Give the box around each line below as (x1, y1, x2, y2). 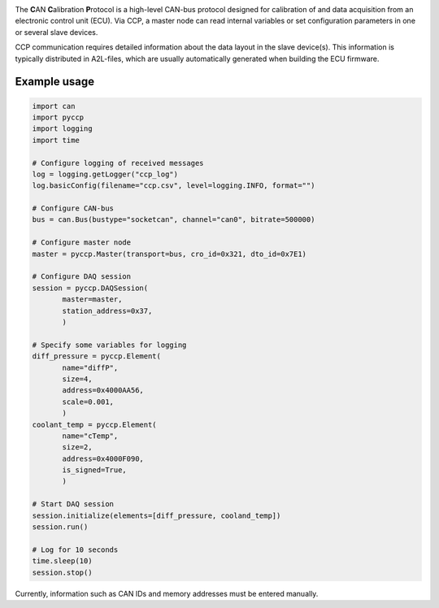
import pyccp (32, 112, 85, 122)
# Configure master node (32, 238, 132, 247)
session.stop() (32, 567, 93, 577)
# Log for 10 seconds (32, 545, 119, 554)
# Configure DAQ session (32, 272, 132, 281)
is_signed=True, (62, 466, 128, 475)
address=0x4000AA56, (62, 386, 144, 395)
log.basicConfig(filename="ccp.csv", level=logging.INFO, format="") (32, 181, 315, 190)
